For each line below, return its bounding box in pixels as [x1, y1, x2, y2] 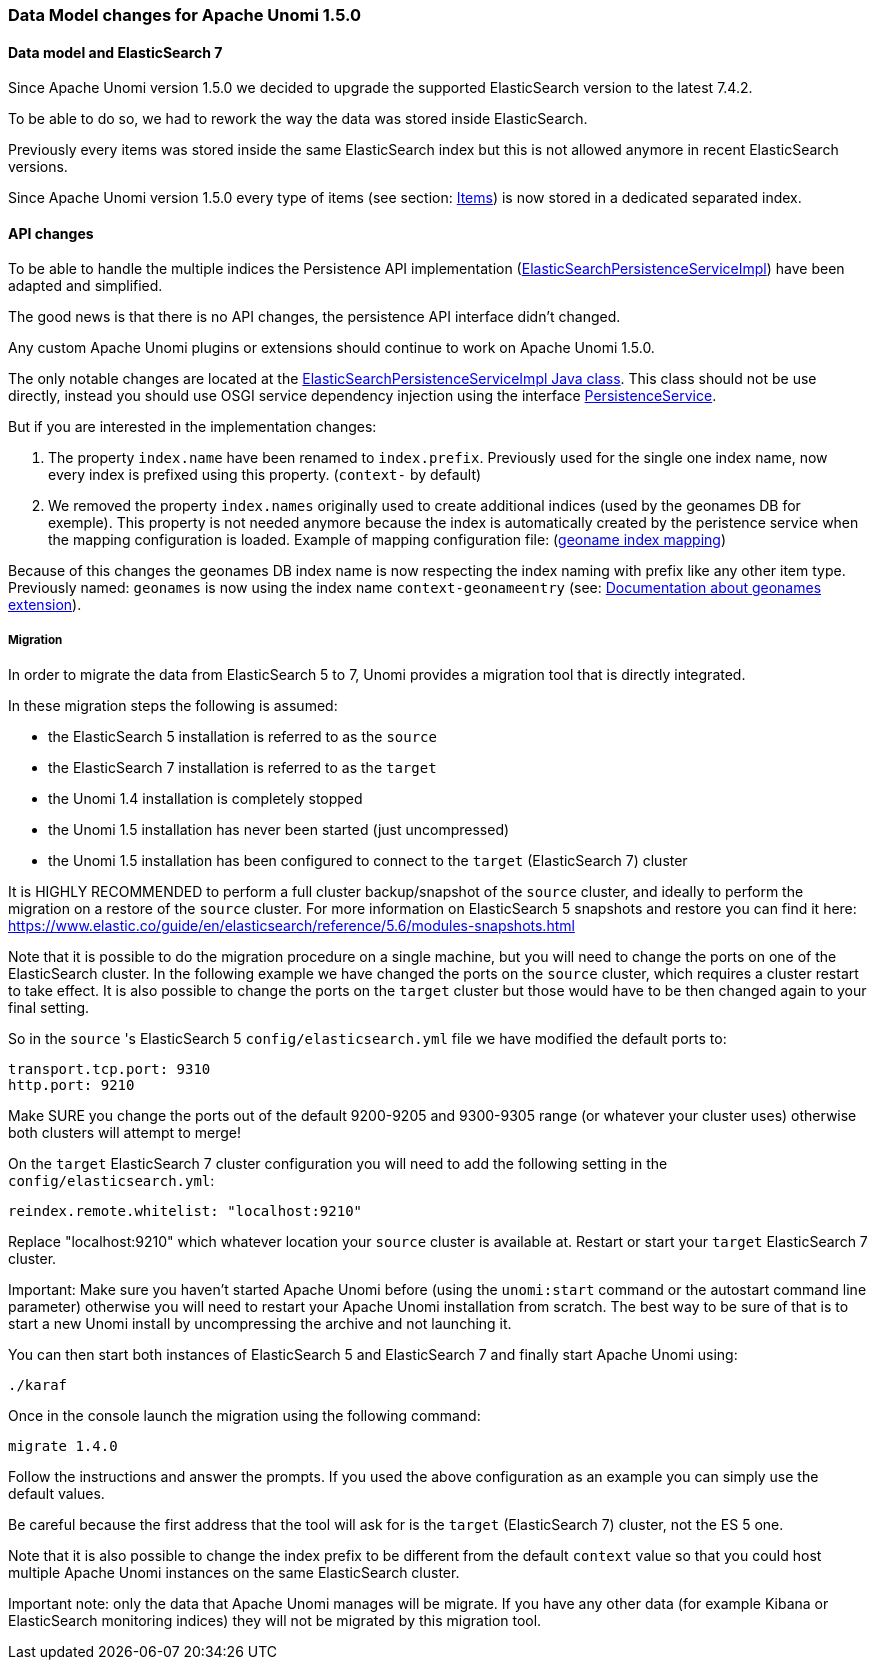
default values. [8, 1485, 105, 1503]
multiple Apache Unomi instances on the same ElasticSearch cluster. [8, 1564, 460, 1582]
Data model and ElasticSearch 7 [8, 43, 223, 61]
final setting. [8, 999, 90, 1017]
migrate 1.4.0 [8, 1438, 118, 1455]
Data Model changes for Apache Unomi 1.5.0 [8, 5, 362, 25]
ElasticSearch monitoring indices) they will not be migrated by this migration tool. [8, 1612, 542, 1630]
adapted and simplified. [8, 277, 163, 295]
